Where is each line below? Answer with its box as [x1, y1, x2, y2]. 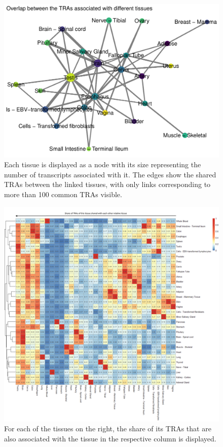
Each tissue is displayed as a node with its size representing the [4, 159, 201, 170]
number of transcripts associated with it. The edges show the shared [4, 169, 216, 179]
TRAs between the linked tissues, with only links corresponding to [4, 179, 211, 190]
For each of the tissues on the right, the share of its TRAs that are [4, 423, 211, 434]
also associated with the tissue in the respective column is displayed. [4, 433, 216, 443]
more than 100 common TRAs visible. [4, 189, 122, 200]
